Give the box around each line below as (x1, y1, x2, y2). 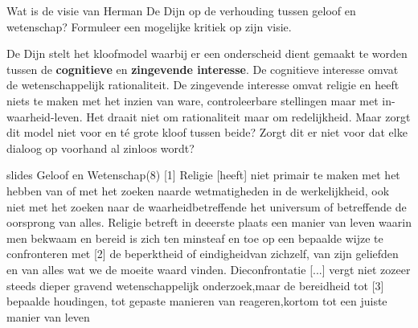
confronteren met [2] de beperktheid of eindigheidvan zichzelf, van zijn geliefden (6, 245, 399, 262)
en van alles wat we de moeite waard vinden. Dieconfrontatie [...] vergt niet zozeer (6, 260, 411, 277)
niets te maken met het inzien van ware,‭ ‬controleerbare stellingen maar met (6, 92, 379, 109)
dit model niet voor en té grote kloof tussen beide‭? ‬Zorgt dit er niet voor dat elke (6, 124, 408, 141)
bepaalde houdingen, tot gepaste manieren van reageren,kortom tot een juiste (6, 293, 387, 310)
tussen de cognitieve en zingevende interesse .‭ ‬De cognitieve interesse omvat (6, 60, 399, 77)
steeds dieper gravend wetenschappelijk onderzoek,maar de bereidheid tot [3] (6, 277, 384, 293)
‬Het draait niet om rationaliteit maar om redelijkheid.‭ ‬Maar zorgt (86, 108, 411, 125)
